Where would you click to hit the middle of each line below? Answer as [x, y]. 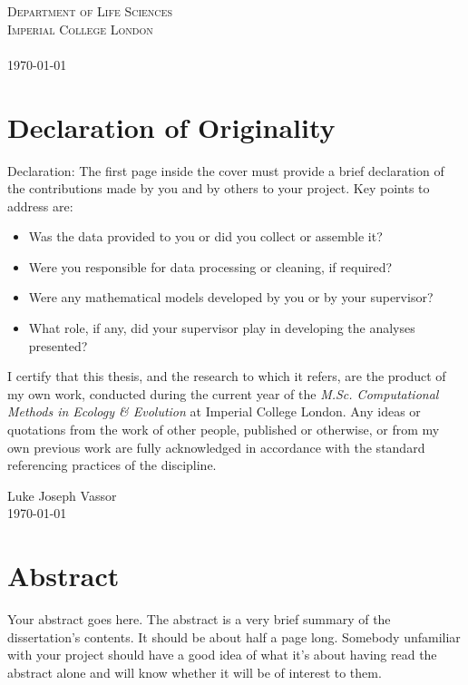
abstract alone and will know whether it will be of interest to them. [195, 672]
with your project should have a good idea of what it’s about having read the [222, 655]
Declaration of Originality [171, 127]
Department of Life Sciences [90, 11]
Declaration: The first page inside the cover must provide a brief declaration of [226, 170]
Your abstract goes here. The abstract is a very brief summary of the [199, 619]
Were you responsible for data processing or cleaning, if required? [210, 266]
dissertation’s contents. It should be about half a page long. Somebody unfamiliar [234, 636]
